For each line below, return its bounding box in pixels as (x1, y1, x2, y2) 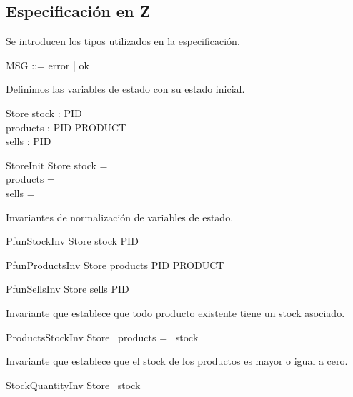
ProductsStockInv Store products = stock (6, 329, 199, 344)
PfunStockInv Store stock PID (6, 233, 139, 248)
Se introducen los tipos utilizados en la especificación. (6, 34, 240, 49)
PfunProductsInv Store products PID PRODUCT (6, 257, 224, 272)
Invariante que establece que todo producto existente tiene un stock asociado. (6, 305, 345, 320)
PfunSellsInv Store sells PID (6, 281, 129, 296)
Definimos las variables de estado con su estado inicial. (6, 81, 245, 96)
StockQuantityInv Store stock (6, 377, 141, 392)
